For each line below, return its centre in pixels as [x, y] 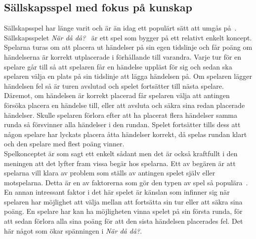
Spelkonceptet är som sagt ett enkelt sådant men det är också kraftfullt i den [121, 153]
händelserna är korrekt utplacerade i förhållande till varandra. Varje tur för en [123, 56]
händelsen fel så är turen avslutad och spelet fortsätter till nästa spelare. [114, 85]
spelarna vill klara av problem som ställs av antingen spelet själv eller [110, 173]
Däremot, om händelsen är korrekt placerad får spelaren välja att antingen [117, 95]
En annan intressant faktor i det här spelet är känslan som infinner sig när [117, 192]
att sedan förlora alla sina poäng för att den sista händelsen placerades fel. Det [124, 221]
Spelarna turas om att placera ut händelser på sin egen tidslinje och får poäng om [128, 47]
